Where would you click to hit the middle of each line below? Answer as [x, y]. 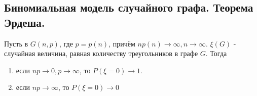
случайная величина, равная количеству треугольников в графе [101, 53]
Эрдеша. [25, 22]
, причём [122, 43]
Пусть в [16, 43]
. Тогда [216, 53]
